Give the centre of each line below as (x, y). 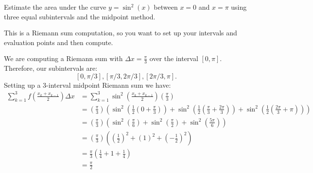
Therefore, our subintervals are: (51, 68)
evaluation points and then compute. (59, 42)
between (166, 7)
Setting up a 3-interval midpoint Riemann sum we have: (87, 85)
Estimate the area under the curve (55, 7)
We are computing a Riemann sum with (63, 58)
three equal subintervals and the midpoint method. (80, 16)
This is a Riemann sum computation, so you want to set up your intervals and (121, 33)
